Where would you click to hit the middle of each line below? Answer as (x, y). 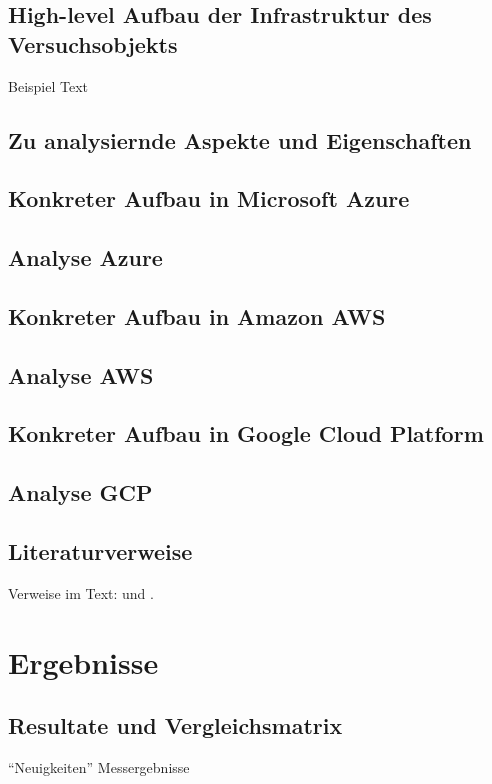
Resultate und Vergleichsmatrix (175, 725)
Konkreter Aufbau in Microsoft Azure (209, 198)
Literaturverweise (100, 551)
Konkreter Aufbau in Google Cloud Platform (246, 433)
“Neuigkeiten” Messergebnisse (99, 767)
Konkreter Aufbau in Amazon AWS (197, 315)
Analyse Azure (85, 257)
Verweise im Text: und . (81, 592)
